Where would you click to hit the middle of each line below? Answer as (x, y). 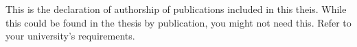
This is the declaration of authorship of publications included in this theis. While (176, 9)
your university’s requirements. (70, 36)
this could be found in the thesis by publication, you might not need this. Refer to (178, 22)
